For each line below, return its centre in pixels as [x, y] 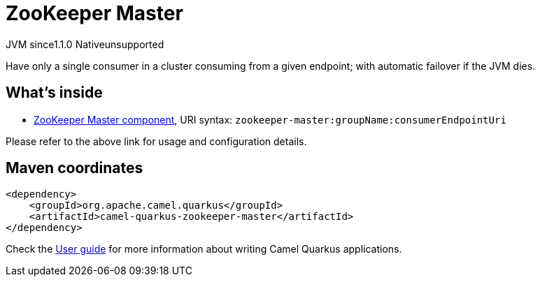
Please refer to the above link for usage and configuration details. [156, 141]
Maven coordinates [74, 168]
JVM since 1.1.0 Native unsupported [85, 44]
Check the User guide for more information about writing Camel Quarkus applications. [204, 249]
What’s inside [54, 93]
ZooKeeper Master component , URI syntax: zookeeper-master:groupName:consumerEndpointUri [270, 119]
